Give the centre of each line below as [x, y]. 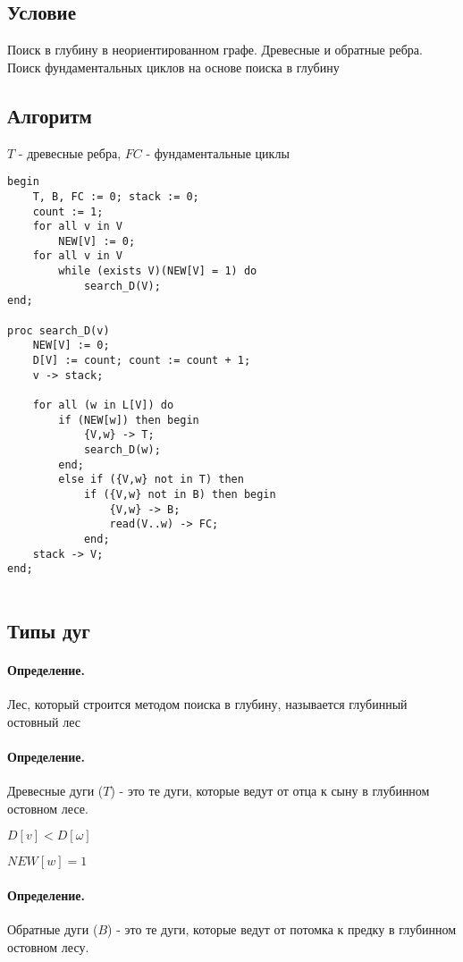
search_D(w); [122, 450]
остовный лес [44, 721]
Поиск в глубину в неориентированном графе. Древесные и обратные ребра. [215, 50]
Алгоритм [50, 115]
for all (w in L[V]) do [103, 405]
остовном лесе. [48, 808]
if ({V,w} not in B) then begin [180, 494]
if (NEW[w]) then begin [129, 420]
